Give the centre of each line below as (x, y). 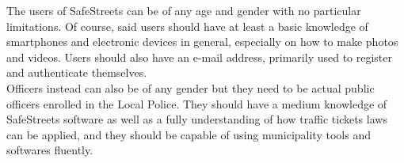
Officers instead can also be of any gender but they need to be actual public (191, 87)
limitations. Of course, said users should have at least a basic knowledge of (187, 26)
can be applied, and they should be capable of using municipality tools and (189, 134)
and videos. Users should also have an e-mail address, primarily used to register (200, 57)
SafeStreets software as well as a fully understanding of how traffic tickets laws (197, 119)
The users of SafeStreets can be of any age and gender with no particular (184, 10)
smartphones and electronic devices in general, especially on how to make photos (202, 42)
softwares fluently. (50, 150)
